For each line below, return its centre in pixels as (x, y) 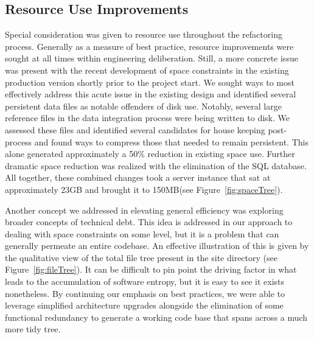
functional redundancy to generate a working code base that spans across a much (156, 317)
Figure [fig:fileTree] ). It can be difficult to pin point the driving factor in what (151, 269)
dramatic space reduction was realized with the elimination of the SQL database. (156, 165)
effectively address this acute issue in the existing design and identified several (151, 94)
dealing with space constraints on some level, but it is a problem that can (142, 233)
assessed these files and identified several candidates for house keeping (135, 129)
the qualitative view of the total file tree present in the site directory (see (141, 257)
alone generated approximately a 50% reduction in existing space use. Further (150, 154)
